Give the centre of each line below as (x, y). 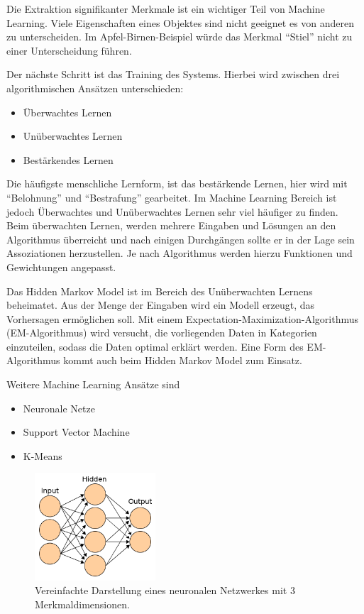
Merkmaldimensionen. (82, 604)
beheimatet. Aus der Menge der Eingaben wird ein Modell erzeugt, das (161, 305)
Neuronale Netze (59, 408)
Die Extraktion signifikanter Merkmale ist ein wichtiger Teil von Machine (166, 9)
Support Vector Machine (76, 432)
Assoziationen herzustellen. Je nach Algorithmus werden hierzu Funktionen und (180, 253)
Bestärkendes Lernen (68, 159)
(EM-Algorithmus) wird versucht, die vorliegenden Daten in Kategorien (162, 333)
